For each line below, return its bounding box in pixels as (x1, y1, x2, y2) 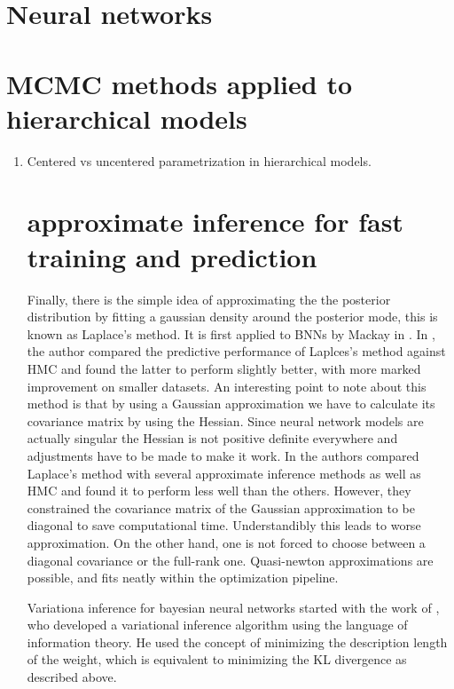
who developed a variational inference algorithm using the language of (27, 615, 408, 634)
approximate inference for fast (27, 203, 403, 240)
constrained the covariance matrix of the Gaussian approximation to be (27, 498, 416, 517)
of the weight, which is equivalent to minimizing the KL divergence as (27, 650, 407, 669)
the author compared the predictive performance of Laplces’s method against (27, 342, 446, 360)
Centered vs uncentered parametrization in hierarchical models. (27, 151, 372, 170)
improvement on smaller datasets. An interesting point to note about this (27, 376, 427, 395)
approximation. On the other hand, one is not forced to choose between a (27, 533, 426, 551)
